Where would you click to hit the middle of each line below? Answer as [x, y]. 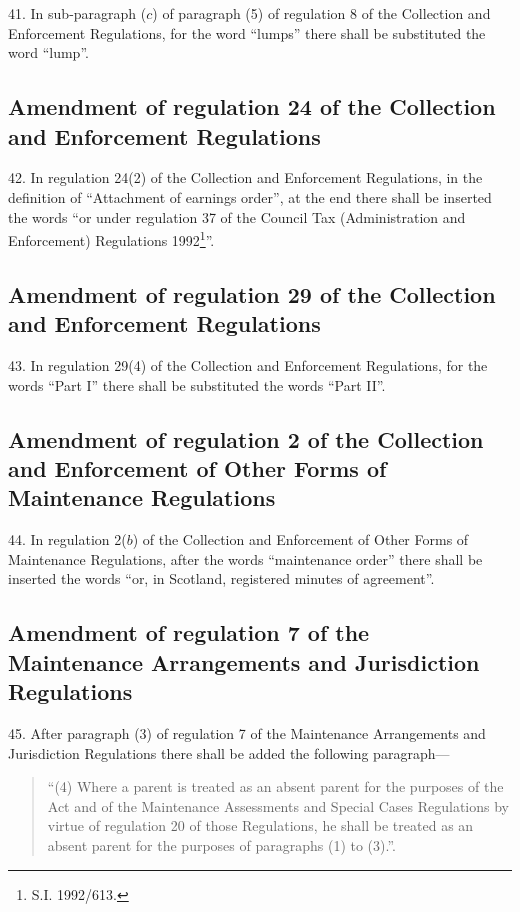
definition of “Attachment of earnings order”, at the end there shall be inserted [250, 196]
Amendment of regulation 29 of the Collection [252, 293]
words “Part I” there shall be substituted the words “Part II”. [197, 384]
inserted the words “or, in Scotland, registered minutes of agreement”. [221, 578]
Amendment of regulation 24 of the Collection [252, 106]
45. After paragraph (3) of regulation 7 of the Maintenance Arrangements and [247, 732]
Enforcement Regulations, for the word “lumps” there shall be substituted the [247, 32]
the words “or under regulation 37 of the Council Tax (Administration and [237, 216]
